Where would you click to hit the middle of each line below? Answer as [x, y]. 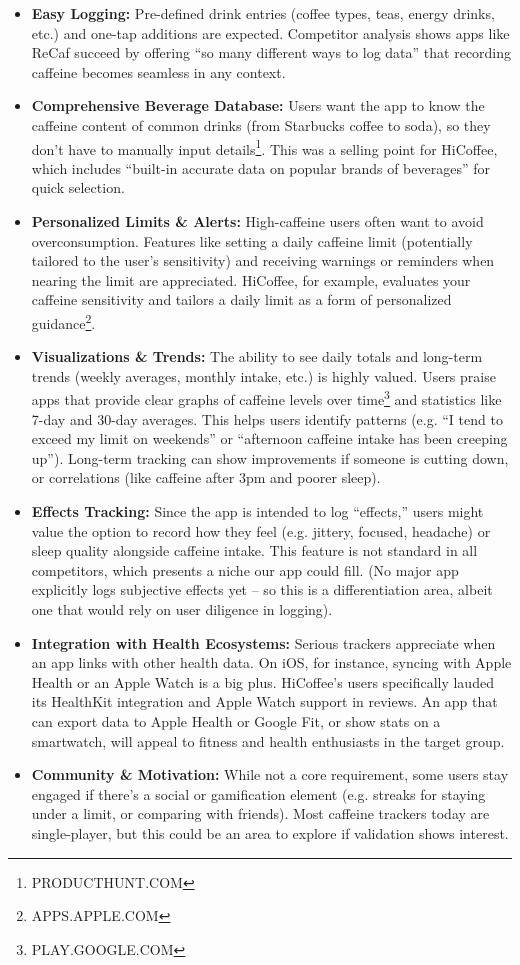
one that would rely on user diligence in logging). [182, 609]
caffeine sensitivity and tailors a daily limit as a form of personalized [241, 299]
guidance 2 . [63, 321]
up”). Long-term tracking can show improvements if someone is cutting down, [270, 457]
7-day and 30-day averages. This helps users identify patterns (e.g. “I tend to [267, 418]
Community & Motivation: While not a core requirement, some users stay [270, 774]
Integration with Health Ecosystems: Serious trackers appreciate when [263, 642]
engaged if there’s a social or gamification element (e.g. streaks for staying [258, 793]
